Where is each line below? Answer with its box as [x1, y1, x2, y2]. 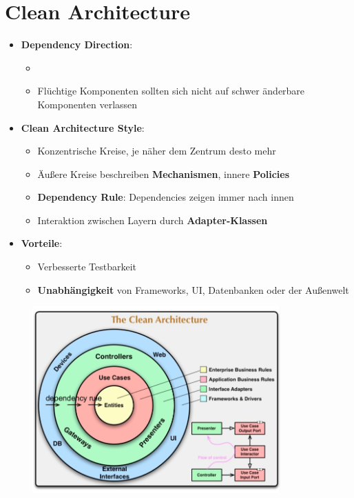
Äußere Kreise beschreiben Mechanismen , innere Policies [37, 166, 290, 181]
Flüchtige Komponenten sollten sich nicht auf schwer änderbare [37, 83, 305, 98]
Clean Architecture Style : [21, 120, 145, 135]
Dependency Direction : [21, 37, 133, 52]
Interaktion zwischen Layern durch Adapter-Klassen [37, 212, 268, 227]
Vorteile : [21, 236, 63, 250]
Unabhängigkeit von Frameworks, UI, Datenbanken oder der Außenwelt [37, 282, 349, 297]
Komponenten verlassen [37, 97, 138, 111]
